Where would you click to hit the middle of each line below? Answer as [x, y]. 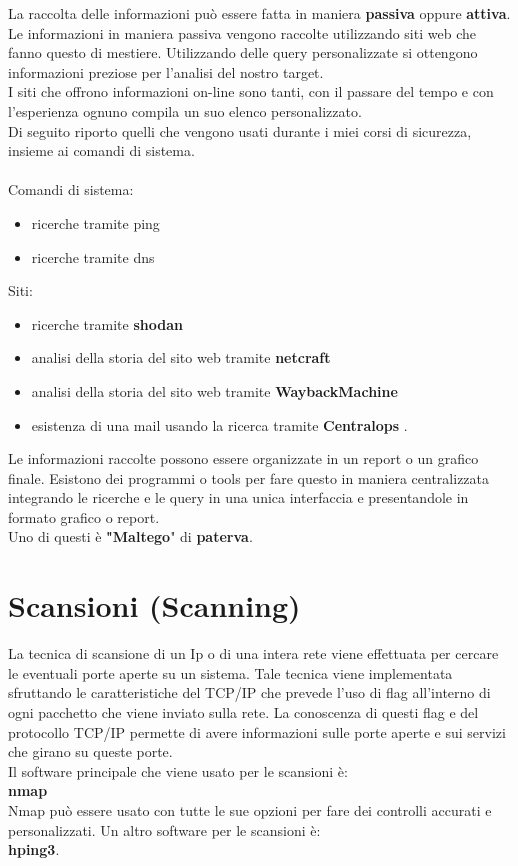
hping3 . [34, 849]
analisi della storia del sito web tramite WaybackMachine [214, 390]
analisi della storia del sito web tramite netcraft [181, 357]
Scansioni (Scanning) [154, 605]
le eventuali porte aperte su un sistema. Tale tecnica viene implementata [230, 672]
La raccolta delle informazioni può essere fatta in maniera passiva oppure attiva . [259, 13]
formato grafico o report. [84, 516]
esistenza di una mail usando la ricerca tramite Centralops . [219, 424]
